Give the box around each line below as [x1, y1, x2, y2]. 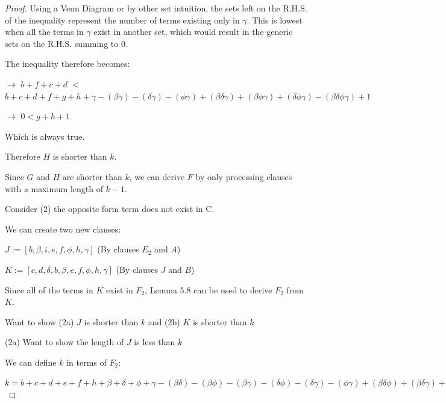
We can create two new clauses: [5, 222, 121, 235]
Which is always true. [5, 130, 85, 142]
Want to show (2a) [5, 315, 74, 328]
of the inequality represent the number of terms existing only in [5, 13, 240, 26]
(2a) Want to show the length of [5, 336, 124, 348]
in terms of [66, 355, 107, 368]
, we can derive [129, 170, 185, 183]
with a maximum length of [5, 182, 103, 195]
